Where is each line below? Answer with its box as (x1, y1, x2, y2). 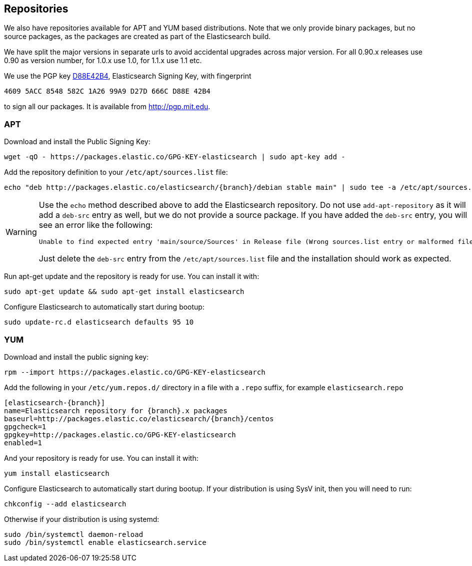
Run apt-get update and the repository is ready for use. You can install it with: (4, 272, 259, 281)
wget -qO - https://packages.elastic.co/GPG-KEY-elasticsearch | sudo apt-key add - (4, 153, 345, 161)
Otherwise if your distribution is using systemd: (4, 514, 159, 523)
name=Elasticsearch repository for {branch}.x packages (4, 406, 227, 415)
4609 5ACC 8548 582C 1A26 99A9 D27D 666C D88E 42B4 (4, 87, 211, 96)
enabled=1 (4, 438, 42, 447)
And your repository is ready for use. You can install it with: (4, 453, 198, 462)
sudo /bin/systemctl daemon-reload (4, 530, 143, 538)
